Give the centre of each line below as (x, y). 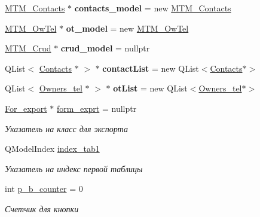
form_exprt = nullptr (97, 108)
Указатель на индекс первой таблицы (74, 168)
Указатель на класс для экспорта (66, 128)
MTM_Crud (28, 48)
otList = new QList (150, 88)
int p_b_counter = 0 (44, 189)
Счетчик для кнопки (42, 208)
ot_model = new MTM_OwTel (127, 28)
